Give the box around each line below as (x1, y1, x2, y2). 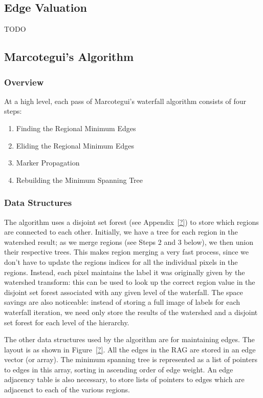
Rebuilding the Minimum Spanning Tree (16, 174, 143, 185)
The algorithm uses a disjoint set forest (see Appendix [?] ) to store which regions (4, 216, 259, 227)
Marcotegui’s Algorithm (4, 49, 134, 65)
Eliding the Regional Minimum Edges (16, 140, 134, 151)
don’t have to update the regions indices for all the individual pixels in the (4, 256, 238, 267)
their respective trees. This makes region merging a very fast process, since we (4, 246, 249, 257)
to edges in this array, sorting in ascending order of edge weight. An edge (4, 364, 233, 374)
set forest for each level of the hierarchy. (4, 317, 129, 327)
